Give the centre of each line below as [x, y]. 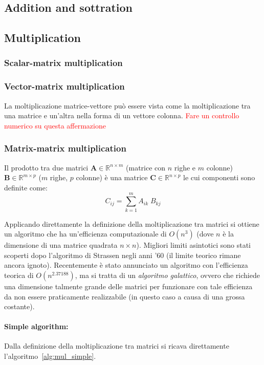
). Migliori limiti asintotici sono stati [194, 245]
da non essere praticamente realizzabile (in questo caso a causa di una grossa [125, 296]
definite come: [26, 187]
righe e [185, 167]
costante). [19, 306]
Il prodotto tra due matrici [46, 167]
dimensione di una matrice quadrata [61, 245]
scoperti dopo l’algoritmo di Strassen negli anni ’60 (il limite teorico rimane [123, 255]
